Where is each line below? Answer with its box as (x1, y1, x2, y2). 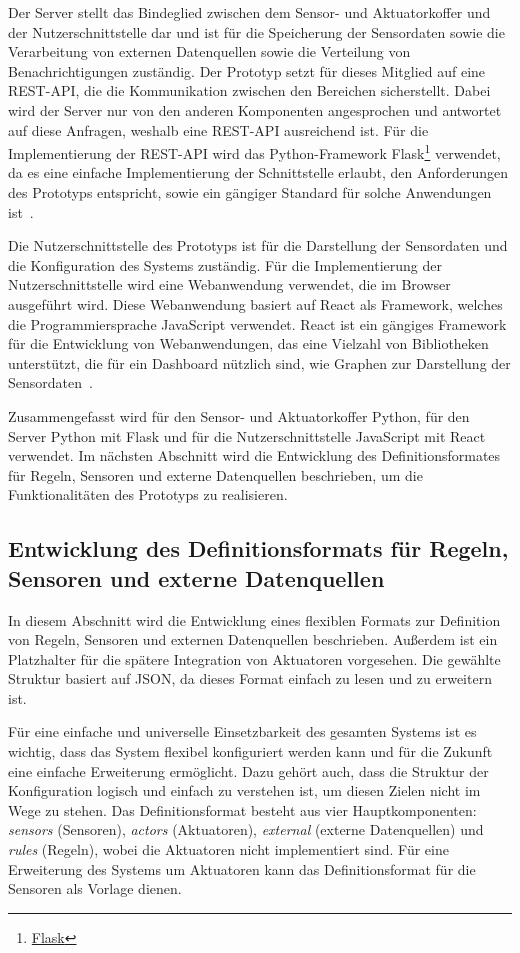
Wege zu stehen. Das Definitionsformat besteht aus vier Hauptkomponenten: (8, 799, 477, 820)
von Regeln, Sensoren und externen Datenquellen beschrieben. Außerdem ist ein (8, 629, 498, 650)
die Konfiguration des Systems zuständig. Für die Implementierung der (8, 254, 442, 275)
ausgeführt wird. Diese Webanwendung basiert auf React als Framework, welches (8, 293, 503, 314)
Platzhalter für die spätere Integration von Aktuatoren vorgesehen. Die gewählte (8, 648, 501, 669)
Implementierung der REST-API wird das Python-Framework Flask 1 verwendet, (8, 140, 501, 163)
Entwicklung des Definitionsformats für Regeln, (8, 533, 509, 564)
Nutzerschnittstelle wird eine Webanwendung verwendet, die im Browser (8, 274, 451, 295)
